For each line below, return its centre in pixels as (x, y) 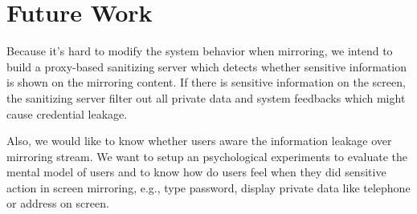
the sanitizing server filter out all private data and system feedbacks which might (206, 97)
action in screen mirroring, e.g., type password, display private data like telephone (208, 187)
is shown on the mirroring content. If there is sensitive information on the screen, (206, 82)
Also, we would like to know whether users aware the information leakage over (199, 141)
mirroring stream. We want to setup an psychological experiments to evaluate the (207, 156)
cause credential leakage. (67, 113)
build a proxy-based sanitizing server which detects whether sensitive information (207, 66)
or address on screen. (58, 203)
